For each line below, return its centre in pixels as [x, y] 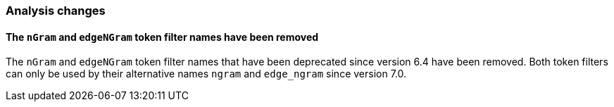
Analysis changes [56, 11]
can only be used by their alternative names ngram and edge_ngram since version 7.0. [206, 74]
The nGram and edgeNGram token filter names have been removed [162, 37]
